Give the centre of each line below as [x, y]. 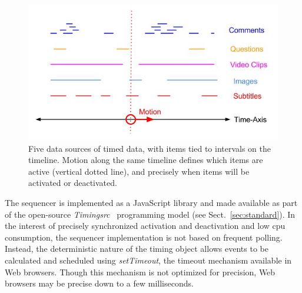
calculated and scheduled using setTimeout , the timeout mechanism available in [148, 260]
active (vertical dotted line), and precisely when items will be [139, 171]
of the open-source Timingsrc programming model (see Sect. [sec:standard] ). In [150, 214]
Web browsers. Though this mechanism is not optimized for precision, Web [140, 272]
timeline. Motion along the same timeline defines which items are [146, 160]
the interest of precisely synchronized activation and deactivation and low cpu [145, 226]
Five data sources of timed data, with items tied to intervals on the [150, 148]
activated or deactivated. [73, 183]
